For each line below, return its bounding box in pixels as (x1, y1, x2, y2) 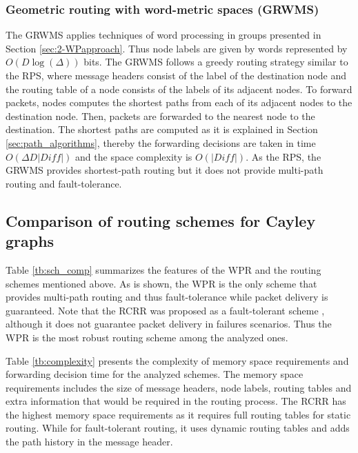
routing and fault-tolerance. (6, 176, 122, 190)
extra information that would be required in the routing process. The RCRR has (6, 394, 346, 408)
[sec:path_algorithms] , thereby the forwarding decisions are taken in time (6, 135, 316, 150)
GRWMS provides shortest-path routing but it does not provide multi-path (6, 163, 324, 177)
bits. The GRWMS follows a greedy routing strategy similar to (83, 54, 348, 69)
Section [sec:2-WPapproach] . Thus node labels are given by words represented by (6, 41, 348, 55)
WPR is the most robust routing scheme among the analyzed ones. (6, 330, 288, 344)
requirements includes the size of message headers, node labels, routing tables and (6, 380, 352, 394)
